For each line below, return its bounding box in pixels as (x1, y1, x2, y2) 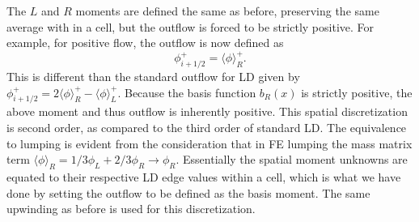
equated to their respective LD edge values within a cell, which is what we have (6, 169, 401, 186)
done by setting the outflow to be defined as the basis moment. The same (6, 184, 370, 201)
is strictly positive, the (301, 83, 413, 100)
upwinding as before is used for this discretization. (6, 200, 256, 217)
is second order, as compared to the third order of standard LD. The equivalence (6, 119, 407, 136)
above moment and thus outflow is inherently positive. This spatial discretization (6, 103, 408, 120)
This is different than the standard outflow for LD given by (6, 68, 300, 85)
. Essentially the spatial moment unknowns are (176, 151, 408, 168)
